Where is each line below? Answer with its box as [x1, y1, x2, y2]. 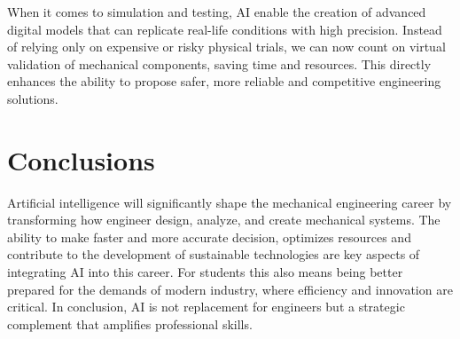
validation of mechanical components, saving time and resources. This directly [7, 54, 432, 73]
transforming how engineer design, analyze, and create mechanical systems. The [7, 210, 441, 229]
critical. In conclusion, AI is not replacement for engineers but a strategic [7, 297, 405, 316]
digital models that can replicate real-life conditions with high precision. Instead [7, 20, 442, 38]
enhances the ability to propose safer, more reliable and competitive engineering [7, 72, 441, 91]
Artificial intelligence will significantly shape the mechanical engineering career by [7, 193, 452, 211]
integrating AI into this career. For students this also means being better [7, 263, 403, 281]
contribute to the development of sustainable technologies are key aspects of [7, 245, 420, 264]
